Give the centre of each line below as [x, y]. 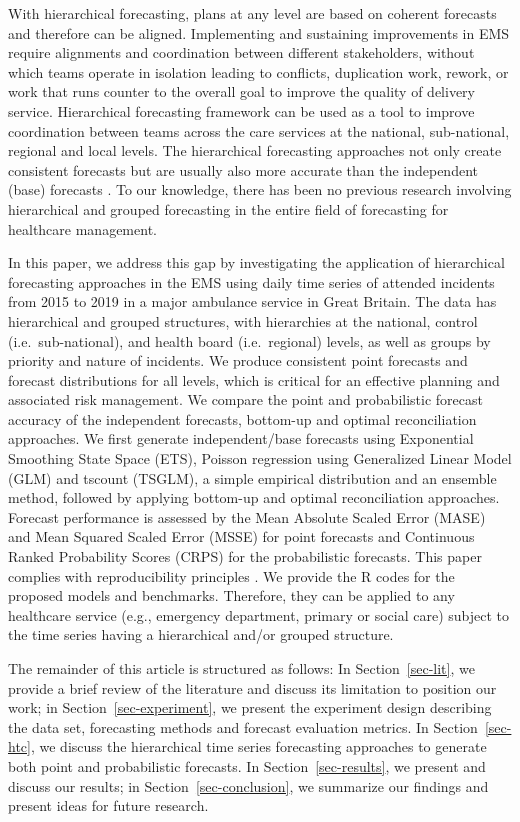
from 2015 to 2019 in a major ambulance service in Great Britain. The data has [252, 301]
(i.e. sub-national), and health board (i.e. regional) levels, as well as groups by [249, 340]
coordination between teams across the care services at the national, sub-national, [259, 130]
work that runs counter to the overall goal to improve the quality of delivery [241, 91]
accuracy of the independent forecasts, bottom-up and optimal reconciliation [242, 418]
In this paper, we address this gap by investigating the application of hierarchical [256, 262]
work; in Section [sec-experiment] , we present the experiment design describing [250, 707]
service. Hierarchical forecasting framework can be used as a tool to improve [241, 110]
